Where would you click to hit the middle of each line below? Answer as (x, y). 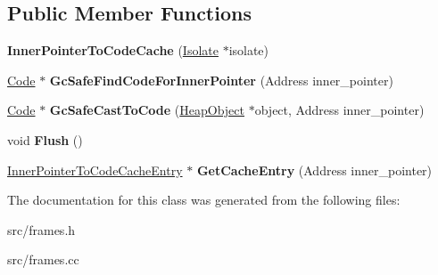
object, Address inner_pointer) (339, 110)
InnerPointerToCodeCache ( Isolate (113, 50)
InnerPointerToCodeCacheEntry (95, 170)
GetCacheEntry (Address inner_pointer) (314, 170)
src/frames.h (41, 229)
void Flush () (45, 139)
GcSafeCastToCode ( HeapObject (147, 110)
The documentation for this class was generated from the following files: (204, 200)
